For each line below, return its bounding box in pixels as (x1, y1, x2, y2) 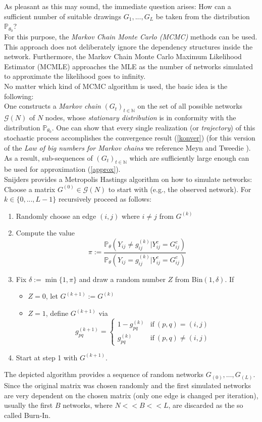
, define (45, 308, 69, 318)
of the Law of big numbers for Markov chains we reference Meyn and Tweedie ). (4, 143, 251, 153)
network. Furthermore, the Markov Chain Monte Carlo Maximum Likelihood (4, 51, 242, 62)
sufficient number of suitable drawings (4, 11, 122, 21)
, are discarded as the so (168, 400, 243, 410)
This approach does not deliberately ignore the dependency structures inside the (4, 41, 253, 52)
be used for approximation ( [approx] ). (4, 164, 121, 174)
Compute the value (16, 227, 75, 238)
